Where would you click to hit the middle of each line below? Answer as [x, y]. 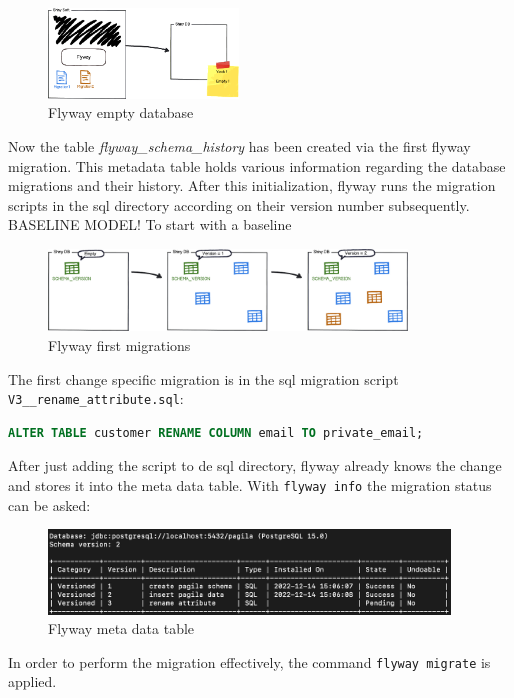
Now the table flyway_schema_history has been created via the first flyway [239, 146]
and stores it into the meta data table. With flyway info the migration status [250, 484]
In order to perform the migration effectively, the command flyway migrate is [249, 661]
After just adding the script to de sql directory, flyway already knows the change [255, 465]
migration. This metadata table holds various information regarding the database [257, 165]
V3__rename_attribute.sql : [96, 398]
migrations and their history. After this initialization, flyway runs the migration [252, 185]
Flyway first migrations [119, 344]
